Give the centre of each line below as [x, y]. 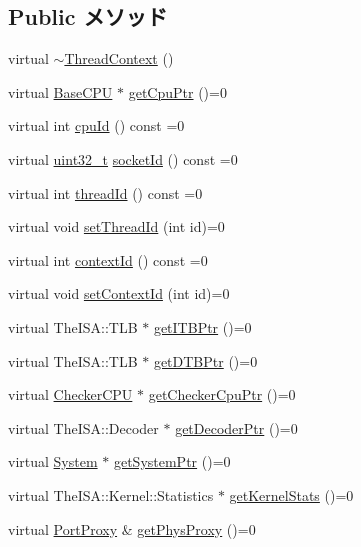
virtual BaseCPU [60, 91]
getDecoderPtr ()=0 [236, 427]
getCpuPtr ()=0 [177, 91]
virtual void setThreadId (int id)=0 [116, 226]
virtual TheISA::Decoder [83, 427]
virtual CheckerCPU [70, 394]
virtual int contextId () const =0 [108, 259]
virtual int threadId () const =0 [105, 192]
